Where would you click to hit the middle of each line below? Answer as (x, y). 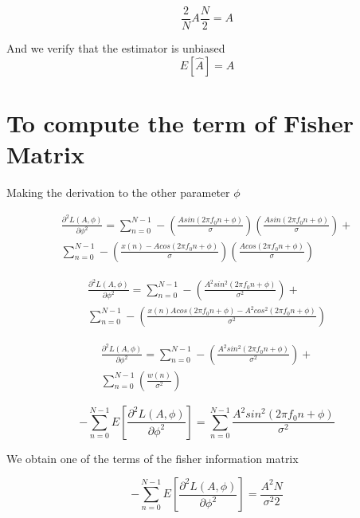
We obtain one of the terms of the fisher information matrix (153, 458)
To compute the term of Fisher (180, 122)
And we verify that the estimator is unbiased (116, 48)
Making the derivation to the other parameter (118, 192)
